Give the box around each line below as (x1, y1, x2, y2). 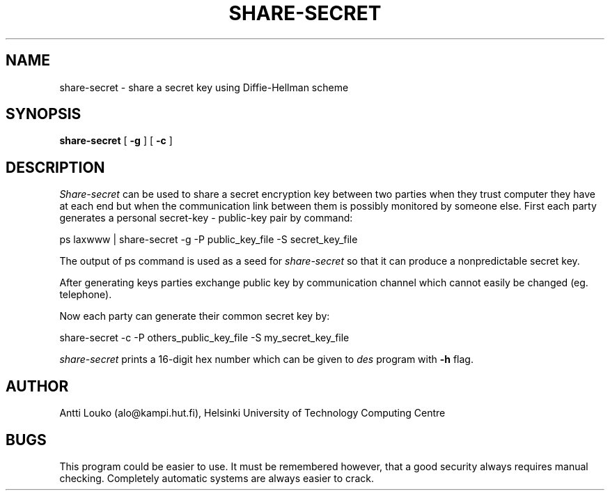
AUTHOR (6, 377, 69, 395)
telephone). (59, 288, 112, 301)
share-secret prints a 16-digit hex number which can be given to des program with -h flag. (59, 353, 474, 366)
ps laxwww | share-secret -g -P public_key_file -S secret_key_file (59, 233, 358, 246)
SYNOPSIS (6, 105, 81, 123)
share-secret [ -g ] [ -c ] (59, 134, 173, 147)
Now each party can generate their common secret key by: (59, 310, 330, 323)
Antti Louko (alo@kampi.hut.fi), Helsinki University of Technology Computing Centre (59, 407, 446, 419)
